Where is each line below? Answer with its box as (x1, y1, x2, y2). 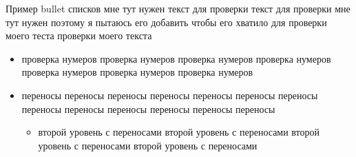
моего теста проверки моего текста (6, 28, 152, 43)
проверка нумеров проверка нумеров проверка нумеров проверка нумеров (21, 51, 331, 65)
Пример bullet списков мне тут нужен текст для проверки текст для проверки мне (6, 1, 350, 15)
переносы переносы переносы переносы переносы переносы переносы (21, 87, 318, 102)
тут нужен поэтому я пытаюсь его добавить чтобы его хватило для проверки (6, 14, 327, 29)
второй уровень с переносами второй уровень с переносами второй (38, 125, 320, 139)
